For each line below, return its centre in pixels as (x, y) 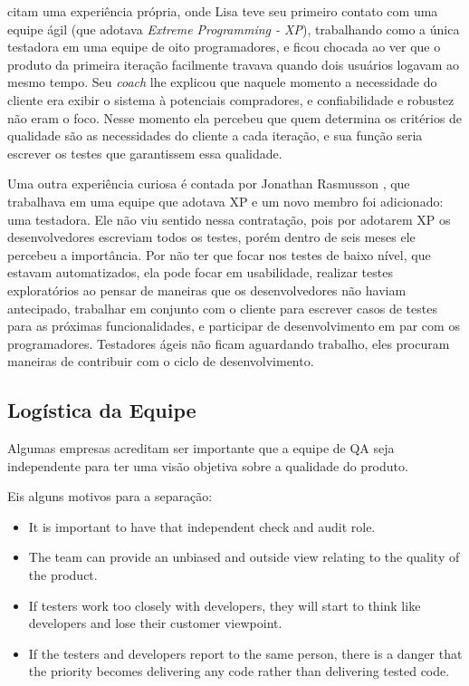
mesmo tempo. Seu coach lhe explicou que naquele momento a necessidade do (222, 82)
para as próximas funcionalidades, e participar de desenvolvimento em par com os (234, 326)
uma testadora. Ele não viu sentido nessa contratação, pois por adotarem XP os (229, 219)
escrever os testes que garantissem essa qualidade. (145, 153)
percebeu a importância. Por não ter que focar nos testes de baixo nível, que (219, 254)
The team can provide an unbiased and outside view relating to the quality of (244, 557)
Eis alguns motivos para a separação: (110, 496)
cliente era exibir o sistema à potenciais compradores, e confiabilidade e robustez (231, 99)
